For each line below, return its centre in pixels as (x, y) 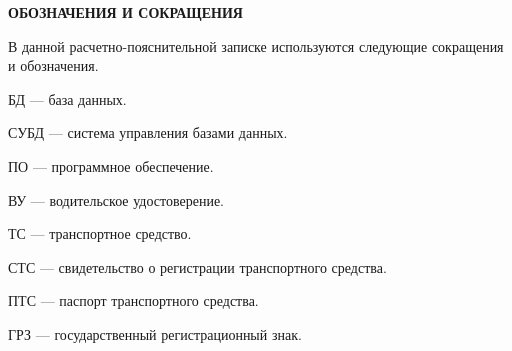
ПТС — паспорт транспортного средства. (133, 300)
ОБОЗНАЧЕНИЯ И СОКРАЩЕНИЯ (125, 12)
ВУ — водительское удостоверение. (116, 199)
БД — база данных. (67, 98)
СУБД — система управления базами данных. (148, 132)
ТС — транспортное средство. (100, 233)
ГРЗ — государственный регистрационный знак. (155, 333)
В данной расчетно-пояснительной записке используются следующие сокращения (256, 45)
